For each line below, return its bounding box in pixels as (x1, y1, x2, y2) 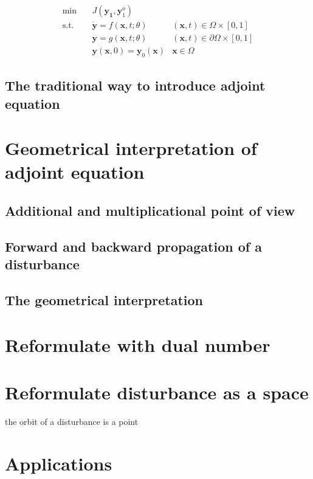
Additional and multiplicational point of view (5, 201, 295, 220)
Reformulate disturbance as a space (5, 379, 309, 404)
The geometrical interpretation (5, 291, 203, 309)
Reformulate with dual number (5, 332, 270, 357)
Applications (5, 450, 112, 475)
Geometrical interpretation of (5, 136, 257, 160)
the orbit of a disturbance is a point (5, 415, 139, 427)
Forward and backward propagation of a (5, 236, 262, 255)
